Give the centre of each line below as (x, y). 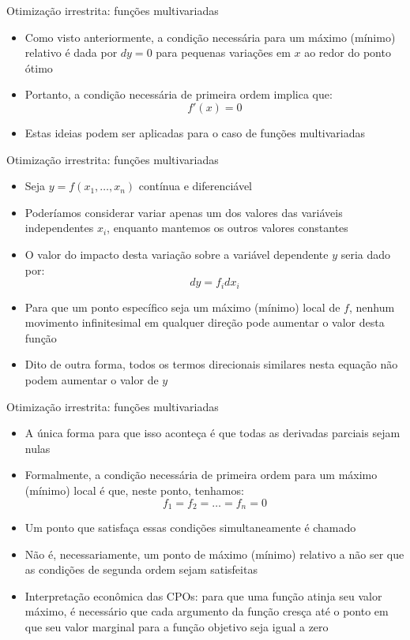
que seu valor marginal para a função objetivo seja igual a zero (177, 626)
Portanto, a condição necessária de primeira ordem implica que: (179, 94)
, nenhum (372, 307)
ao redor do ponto (348, 52)
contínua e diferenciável (196, 186)
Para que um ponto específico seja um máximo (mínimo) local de (182, 307)
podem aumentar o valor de (92, 379)
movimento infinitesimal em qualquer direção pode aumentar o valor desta (205, 322)
